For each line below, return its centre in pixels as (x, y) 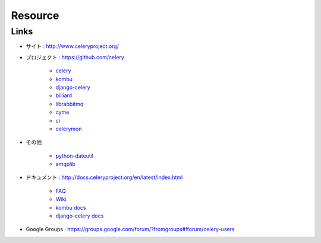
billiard (64, 95)
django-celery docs (80, 216)
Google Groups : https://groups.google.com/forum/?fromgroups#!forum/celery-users (130, 229)
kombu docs (71, 207)
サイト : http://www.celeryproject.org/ (72, 46)
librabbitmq (70, 104)
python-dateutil (75, 156)
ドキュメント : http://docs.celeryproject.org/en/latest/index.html (104, 177)
